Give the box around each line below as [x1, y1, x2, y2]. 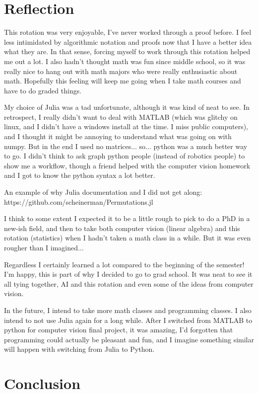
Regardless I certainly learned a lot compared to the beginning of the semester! [4, 259, 245, 269]
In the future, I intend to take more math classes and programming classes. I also [4, 305, 252, 315]
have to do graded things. [4, 85, 82, 95]
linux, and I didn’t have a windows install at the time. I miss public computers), [4, 121, 248, 132]
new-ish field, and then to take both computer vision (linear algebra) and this [4, 223, 240, 233]
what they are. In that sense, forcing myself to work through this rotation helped [4, 46, 251, 57]
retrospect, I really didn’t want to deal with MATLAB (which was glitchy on [4, 111, 238, 122]
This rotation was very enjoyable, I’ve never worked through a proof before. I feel [4, 27, 252, 37]
